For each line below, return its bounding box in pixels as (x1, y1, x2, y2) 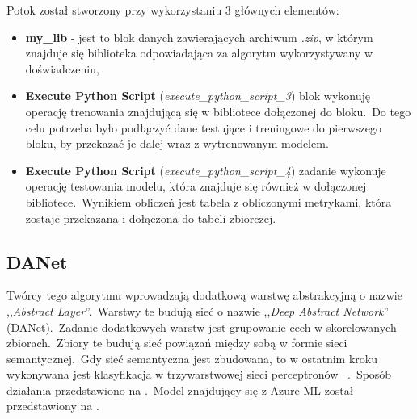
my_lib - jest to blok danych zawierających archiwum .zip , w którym (25, 28, 373, 45)
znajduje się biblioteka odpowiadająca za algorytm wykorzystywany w (25, 44, 373, 61)
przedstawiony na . (6, 397, 99, 414)
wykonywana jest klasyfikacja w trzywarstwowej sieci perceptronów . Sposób (6, 366, 392, 383)
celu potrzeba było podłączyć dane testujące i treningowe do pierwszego (25, 119, 381, 136)
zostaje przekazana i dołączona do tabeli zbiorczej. (25, 209, 276, 226)
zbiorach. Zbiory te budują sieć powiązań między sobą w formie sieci (6, 334, 347, 351)
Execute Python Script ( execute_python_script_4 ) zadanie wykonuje (25, 161, 386, 178)
